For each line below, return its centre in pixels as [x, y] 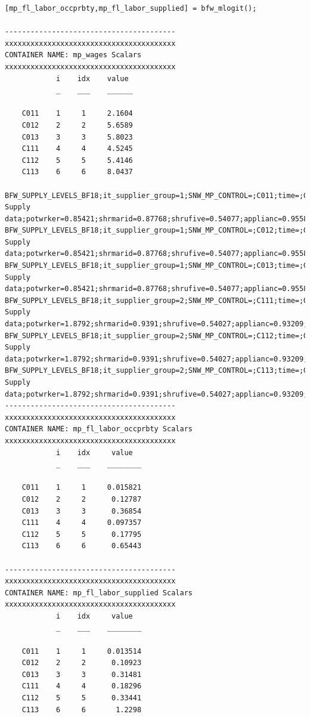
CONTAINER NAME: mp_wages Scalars [73, 55]
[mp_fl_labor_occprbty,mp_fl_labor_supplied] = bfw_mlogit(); [131, 8]
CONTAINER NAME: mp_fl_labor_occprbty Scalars [99, 429]
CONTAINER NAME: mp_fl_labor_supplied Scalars [99, 593]
